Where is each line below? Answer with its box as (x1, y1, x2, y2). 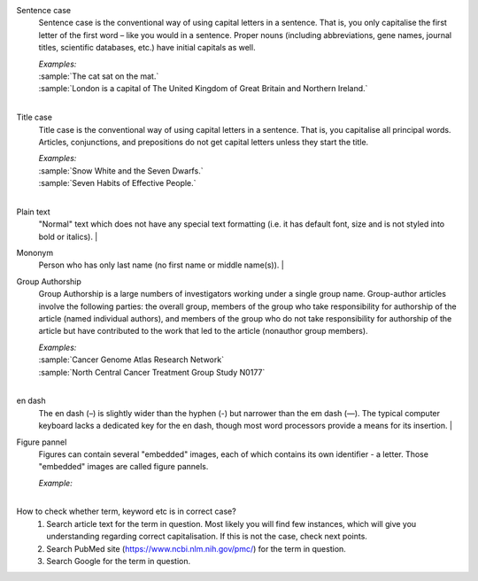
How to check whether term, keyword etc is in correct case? (16, 506, 236, 517)
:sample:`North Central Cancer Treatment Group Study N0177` (38, 367, 266, 377)
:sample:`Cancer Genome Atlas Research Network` (38, 354, 225, 365)
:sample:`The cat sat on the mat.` (38, 71, 159, 81)
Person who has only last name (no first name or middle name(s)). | (38, 260, 285, 270)
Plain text (16, 206, 50, 217)
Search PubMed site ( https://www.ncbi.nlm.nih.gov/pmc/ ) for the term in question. (46, 543, 347, 554)
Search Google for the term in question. (46, 556, 191, 567)
